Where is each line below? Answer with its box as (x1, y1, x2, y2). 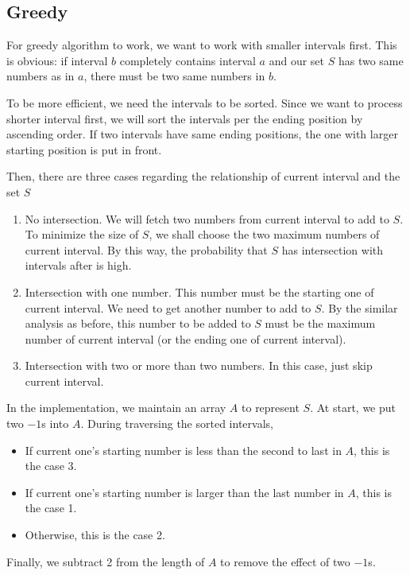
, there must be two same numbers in (83, 68, 265, 84)
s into (41, 415, 69, 432)
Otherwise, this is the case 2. (25, 526, 165, 543)
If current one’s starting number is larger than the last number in (25, 484, 344, 500)
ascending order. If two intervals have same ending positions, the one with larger (6, 126, 398, 142)
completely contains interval (119, 52, 256, 68)
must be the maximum (265, 315, 376, 332)
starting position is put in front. (6, 141, 162, 157)
